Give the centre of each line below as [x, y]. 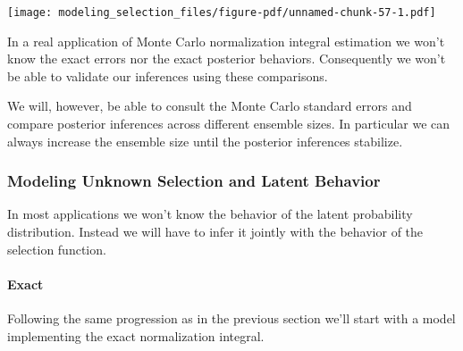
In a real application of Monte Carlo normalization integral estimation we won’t [226, 41]
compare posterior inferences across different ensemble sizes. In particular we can [229, 124]
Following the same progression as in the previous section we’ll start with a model [231, 318]
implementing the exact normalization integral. [136, 335]
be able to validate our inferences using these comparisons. [168, 75]
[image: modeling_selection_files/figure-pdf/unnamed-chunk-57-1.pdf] [222, 13]
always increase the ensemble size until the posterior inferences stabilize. [205, 141]
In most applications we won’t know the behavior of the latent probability [210, 214]
